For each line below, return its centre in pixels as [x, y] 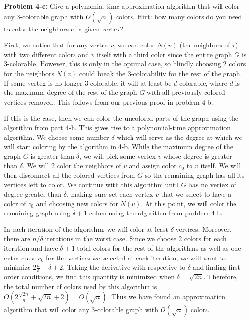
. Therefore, [221, 277]
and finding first [216, 267]
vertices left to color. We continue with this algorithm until [91, 184]
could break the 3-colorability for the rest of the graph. [161, 73]
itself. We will [221, 165]
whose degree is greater [198, 156]
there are [17, 238]
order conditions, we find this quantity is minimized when [89, 277]
